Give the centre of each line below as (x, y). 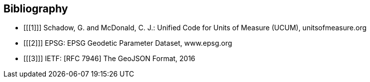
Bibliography (36, 9)
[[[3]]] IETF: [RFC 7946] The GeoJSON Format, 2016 (110, 59)
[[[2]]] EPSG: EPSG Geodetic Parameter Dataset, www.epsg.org (128, 43)
